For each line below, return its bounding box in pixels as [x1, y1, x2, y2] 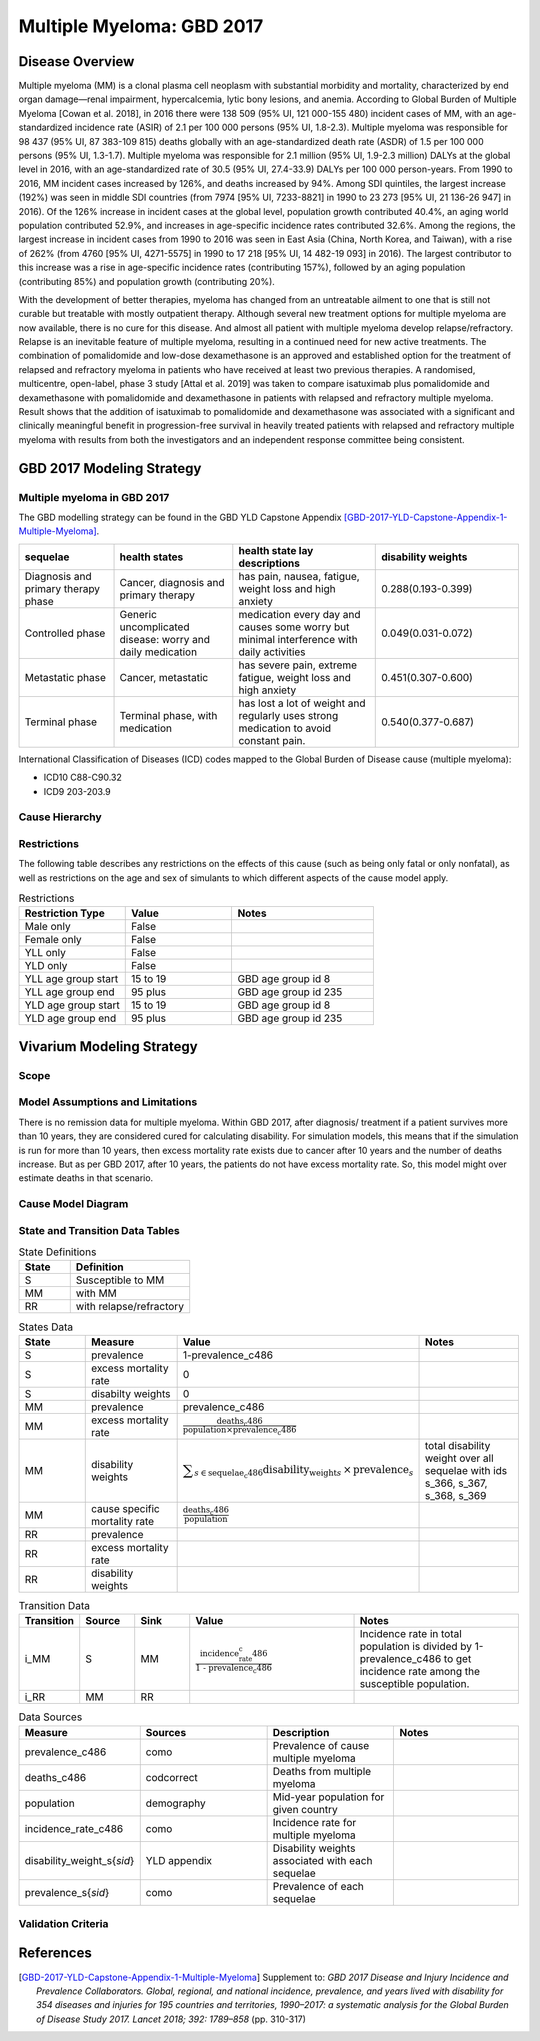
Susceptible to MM [75, 1273, 165, 1287]
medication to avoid [238, 721, 332, 735]
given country [272, 1802, 339, 1816]
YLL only [24, 946, 67, 960]
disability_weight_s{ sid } [24, 1853, 135, 1867]
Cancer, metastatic [119, 670, 209, 684]
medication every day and [238, 607, 361, 621]
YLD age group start [24, 998, 120, 1012]
